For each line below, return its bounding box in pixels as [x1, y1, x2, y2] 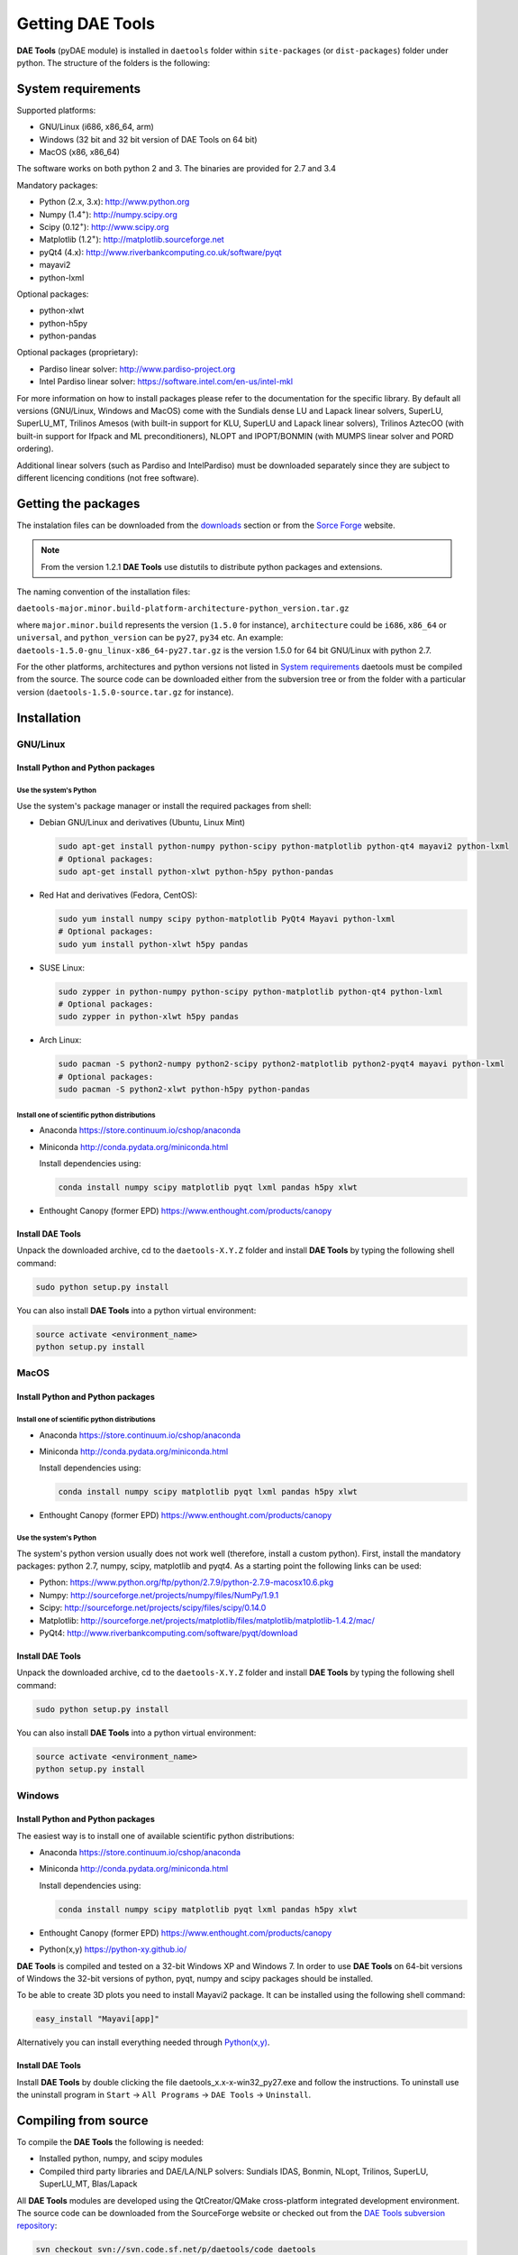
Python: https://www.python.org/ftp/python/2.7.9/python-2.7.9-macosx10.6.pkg [39, 1577, 334, 1588]
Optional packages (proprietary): [16, 347, 139, 358]
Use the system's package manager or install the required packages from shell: [16, 800, 312, 811]
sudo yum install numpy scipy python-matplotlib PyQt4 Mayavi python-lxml [58, 914, 396, 924]
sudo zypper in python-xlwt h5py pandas [58, 1011, 239, 1022]
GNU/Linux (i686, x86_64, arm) [39, 122, 155, 133]
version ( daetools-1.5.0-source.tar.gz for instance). [16, 686, 234, 697]
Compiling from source [16, 2112, 149, 2128]
